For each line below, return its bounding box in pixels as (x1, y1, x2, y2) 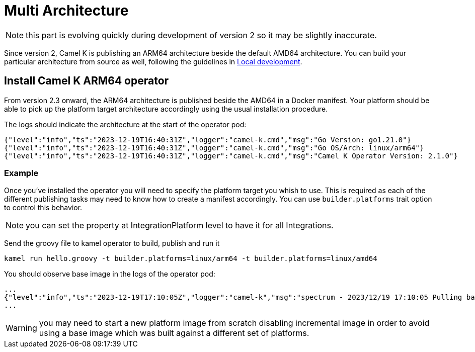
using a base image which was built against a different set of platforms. (39, 328, 309, 338)
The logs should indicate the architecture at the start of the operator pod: (4, 120, 247, 129)
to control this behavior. (4, 203, 83, 212)
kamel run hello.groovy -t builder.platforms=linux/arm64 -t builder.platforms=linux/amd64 (4, 254, 377, 263)
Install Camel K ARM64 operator (4, 74, 169, 87)
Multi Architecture (4, 2, 129, 19)
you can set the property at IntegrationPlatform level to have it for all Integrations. (26, 220, 334, 231)
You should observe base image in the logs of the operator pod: (4, 270, 215, 279)
